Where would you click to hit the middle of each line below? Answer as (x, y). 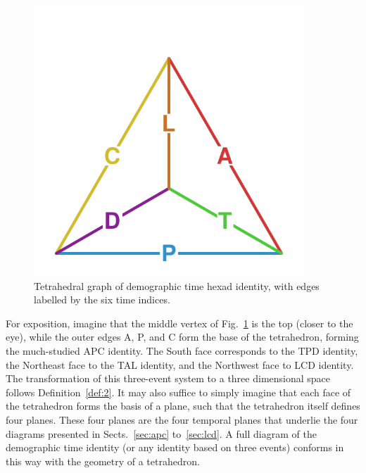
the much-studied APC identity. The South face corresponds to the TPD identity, (182, 350)
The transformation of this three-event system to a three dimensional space (168, 378)
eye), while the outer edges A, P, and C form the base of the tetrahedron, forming (182, 337)
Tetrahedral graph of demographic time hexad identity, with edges (177, 285)
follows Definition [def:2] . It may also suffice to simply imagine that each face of (178, 392)
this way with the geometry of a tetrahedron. (103, 461)
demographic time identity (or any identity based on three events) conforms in (175, 447)
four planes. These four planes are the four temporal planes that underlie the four (182, 419)
